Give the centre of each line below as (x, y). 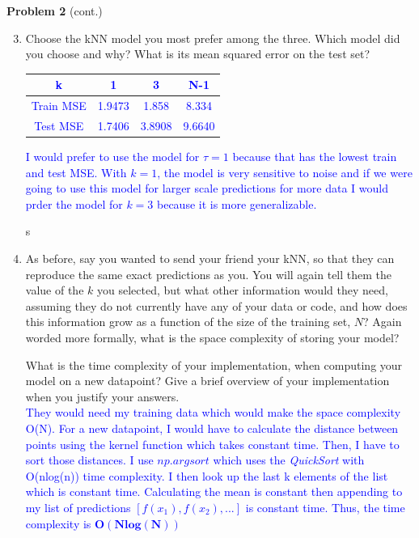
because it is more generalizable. (237, 203)
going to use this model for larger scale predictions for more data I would (207, 188)
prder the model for (74, 203)
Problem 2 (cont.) (55, 11)
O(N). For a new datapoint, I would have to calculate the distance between (212, 428)
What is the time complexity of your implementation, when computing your (214, 364)
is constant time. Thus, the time (325, 507)
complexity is (58, 523)
